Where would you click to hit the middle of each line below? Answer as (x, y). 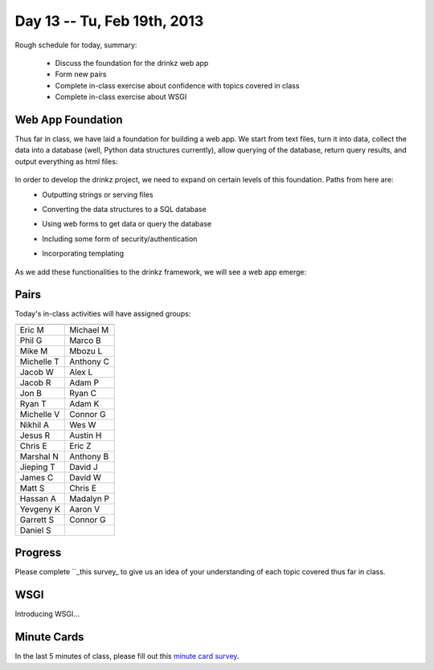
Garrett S (37, 520)
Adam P (84, 382)
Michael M (89, 329)
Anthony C (90, 362)
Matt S (32, 488)
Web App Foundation (69, 119)
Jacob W (37, 372)
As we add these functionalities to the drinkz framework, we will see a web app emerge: (161, 272)
